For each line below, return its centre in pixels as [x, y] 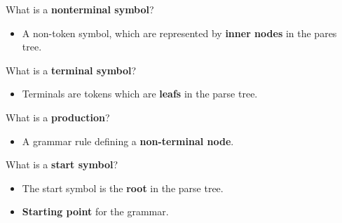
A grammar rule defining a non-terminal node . [128, 141]
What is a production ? [58, 117]
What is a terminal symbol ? [71, 70]
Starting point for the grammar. [95, 211]
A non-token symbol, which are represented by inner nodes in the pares [179, 33]
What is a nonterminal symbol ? [80, 9]
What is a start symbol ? [62, 164]
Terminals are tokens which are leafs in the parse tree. [140, 94]
